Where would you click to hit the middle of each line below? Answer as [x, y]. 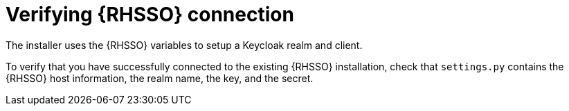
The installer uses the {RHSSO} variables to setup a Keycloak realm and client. [184, 45]
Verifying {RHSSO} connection [150, 14]
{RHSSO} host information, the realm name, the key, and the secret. [160, 78]
